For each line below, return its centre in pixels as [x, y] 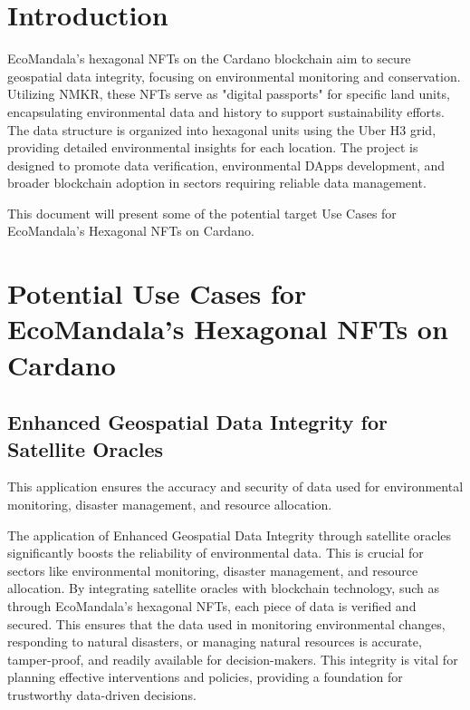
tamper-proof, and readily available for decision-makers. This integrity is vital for [233, 659]
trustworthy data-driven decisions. [102, 694]
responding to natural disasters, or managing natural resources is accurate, [215, 642]
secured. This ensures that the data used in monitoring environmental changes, [226, 623]
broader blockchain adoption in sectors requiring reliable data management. [217, 183]
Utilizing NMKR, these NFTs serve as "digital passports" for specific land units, [229, 94]
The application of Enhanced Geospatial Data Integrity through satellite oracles [230, 535]
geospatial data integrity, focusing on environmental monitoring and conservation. [234, 76]
